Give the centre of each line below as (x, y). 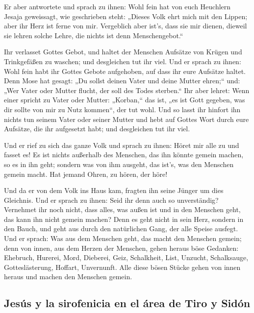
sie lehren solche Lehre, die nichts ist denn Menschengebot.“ (94, 35)
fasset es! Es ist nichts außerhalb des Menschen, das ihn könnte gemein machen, (124, 155)
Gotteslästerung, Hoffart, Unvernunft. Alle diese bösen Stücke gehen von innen (122, 267)
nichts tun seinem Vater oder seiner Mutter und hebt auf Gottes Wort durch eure (127, 119)
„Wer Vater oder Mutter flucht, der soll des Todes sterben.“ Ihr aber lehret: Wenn (127, 90)
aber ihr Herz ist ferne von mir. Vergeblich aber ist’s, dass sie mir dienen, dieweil (126, 26)
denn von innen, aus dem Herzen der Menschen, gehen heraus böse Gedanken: (121, 248)
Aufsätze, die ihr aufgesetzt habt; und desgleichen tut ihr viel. (97, 129)
